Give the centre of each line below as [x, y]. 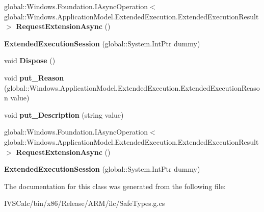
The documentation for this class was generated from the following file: [115, 186]
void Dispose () [30, 60]
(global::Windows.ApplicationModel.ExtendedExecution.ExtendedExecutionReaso [132, 87]
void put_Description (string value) [64, 114]
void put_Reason [34, 77]
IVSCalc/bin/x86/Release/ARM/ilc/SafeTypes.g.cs [85, 203]
